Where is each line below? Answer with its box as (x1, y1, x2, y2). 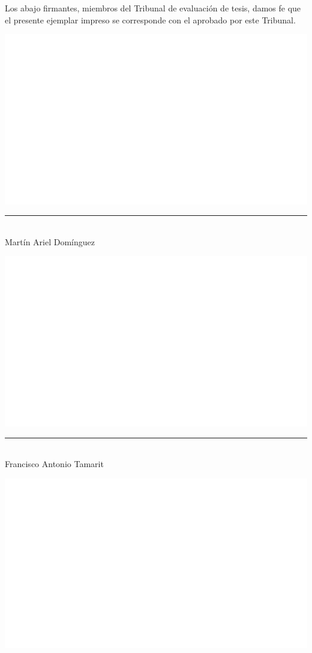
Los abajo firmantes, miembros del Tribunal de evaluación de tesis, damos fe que (5, 2, 301, 14)
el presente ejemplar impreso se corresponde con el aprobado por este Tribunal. (5, 13, 296, 26)
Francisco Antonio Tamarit (5, 458, 104, 470)
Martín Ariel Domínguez (5, 235, 95, 248)
